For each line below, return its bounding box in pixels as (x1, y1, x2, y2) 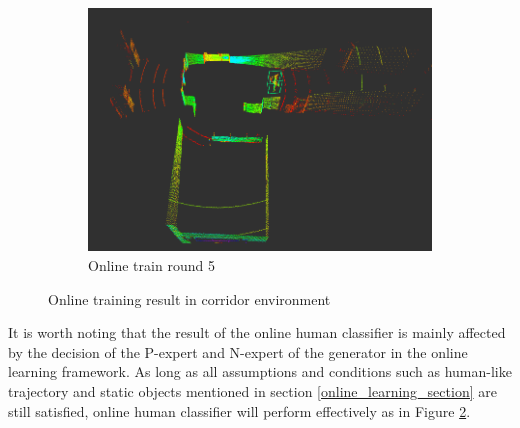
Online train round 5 (88, 254, 215, 275)
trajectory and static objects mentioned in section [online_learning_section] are (8, 380, 497, 401)
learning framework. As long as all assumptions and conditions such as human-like (8, 361, 512, 382)
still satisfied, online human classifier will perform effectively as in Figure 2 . (8, 400, 471, 421)
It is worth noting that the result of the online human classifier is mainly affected (8, 322, 506, 343)
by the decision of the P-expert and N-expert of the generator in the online (8, 341, 468, 362)
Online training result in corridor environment (48, 288, 331, 309)
